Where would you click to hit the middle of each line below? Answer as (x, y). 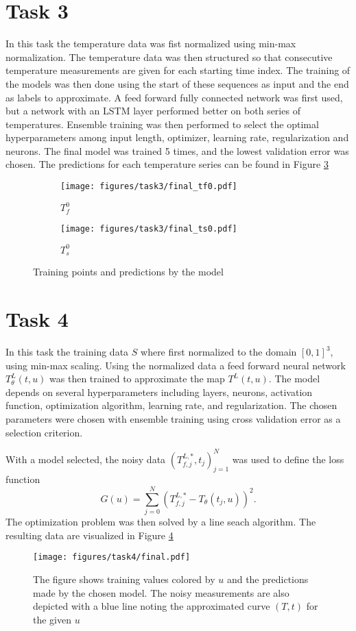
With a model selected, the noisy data (86, 459)
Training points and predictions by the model (128, 272)
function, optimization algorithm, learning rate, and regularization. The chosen (171, 405)
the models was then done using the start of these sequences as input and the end (177, 83)
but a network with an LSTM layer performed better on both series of (153, 111)
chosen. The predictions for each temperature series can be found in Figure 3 (167, 164)
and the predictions (268, 579)
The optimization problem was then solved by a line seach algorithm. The (161, 522)
